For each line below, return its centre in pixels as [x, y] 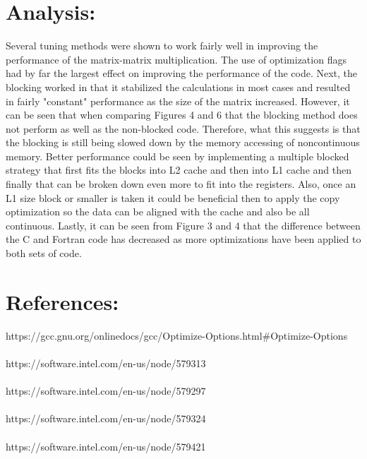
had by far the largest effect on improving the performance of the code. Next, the [182, 73]
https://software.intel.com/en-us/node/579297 [106, 391]
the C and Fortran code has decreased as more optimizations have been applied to [183, 239]
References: [62, 301]
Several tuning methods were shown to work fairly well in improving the [162, 46]
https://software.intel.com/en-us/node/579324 [106, 418]
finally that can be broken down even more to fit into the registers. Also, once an [181, 184]
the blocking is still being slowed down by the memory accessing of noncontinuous [183, 142]
